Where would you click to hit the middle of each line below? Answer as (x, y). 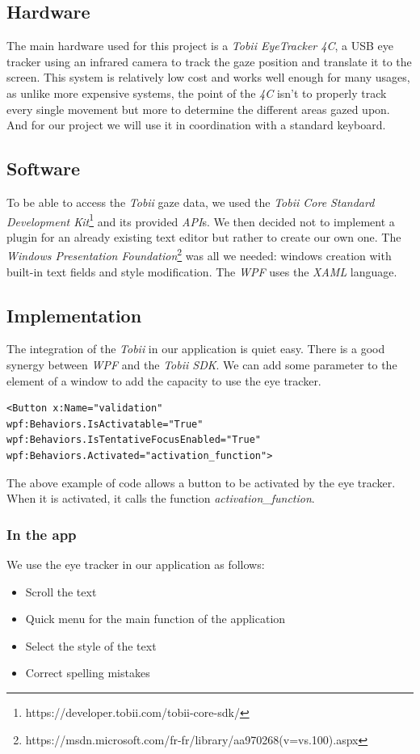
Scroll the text (61, 591)
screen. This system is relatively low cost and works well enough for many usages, (208, 77)
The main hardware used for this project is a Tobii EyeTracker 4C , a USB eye (200, 46)
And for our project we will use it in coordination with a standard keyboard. (196, 125)
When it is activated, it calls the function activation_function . (161, 498)
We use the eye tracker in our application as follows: (136, 564)
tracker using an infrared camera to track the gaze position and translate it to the (209, 61)
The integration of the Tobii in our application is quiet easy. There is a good (196, 349)
